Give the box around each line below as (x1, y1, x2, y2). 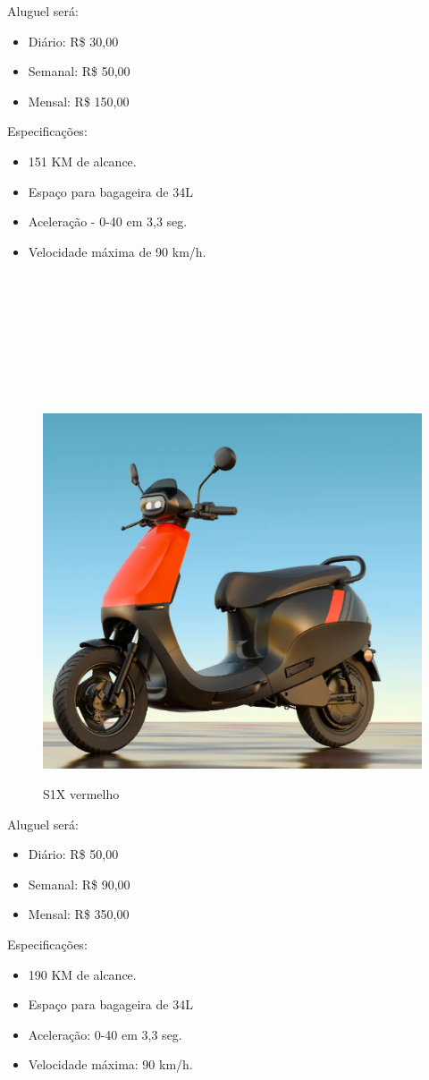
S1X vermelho (43, 784, 120, 803)
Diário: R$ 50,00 (28, 845, 119, 863)
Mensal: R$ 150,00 (28, 91, 130, 110)
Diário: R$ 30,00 (28, 31, 119, 50)
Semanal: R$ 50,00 (28, 62, 130, 81)
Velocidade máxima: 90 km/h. (28, 1055, 193, 1074)
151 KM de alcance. (28, 151, 137, 170)
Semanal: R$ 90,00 (28, 874, 130, 893)
